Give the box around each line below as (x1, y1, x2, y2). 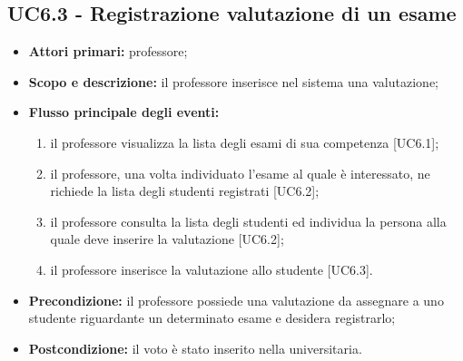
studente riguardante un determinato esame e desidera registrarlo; (28, 308, 396, 327)
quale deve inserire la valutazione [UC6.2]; (50, 229, 284, 249)
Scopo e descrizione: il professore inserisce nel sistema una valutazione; (28, 72, 438, 91)
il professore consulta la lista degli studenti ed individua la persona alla (50, 211, 447, 230)
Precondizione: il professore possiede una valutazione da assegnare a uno (28, 290, 444, 309)
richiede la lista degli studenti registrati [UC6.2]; (50, 181, 320, 200)
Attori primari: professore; (28, 42, 188, 61)
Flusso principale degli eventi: (28, 102, 220, 122)
